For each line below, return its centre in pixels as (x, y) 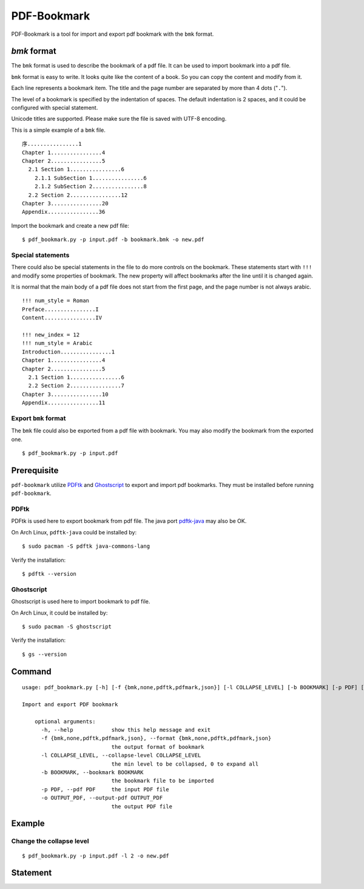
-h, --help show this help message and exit (126, 730)
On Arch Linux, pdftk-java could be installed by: (74, 532)
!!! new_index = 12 (51, 335)
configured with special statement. (55, 108)
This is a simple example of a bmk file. (59, 130)
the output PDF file (142, 806)
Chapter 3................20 (65, 203)
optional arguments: (65, 721)
